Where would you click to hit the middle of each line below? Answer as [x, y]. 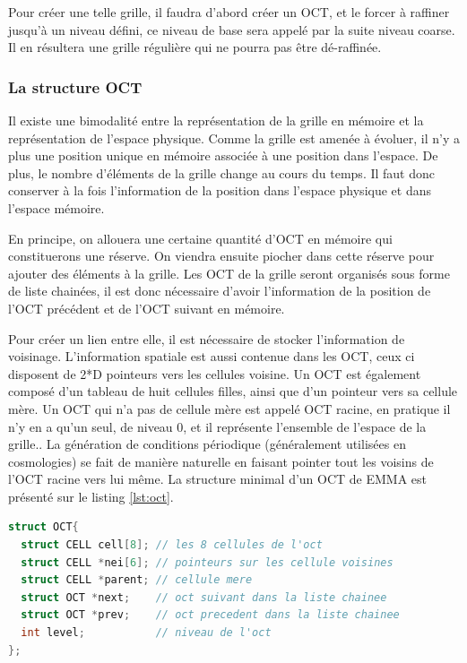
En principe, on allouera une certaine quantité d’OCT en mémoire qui [200, 238]
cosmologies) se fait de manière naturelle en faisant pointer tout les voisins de [221, 461]
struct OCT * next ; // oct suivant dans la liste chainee [204, 597]
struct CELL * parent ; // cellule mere [137, 580]
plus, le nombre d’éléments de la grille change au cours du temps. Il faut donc [222, 172]
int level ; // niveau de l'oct [146, 633]
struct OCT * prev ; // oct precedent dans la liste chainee [210, 615]
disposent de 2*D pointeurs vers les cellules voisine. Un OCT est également [215, 373]
